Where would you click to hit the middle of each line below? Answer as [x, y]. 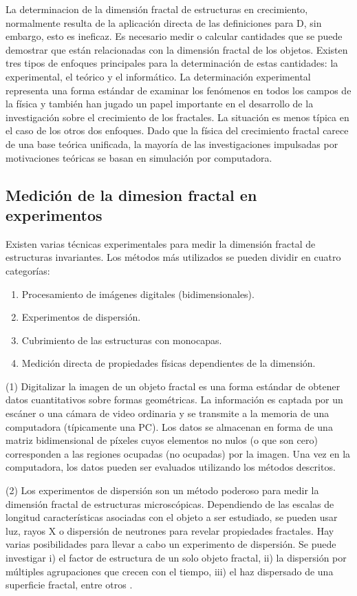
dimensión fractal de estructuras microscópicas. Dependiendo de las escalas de [170, 503]
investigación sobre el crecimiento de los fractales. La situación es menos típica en [177, 117]
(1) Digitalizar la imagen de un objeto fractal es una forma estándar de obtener [173, 386]
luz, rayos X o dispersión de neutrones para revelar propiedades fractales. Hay [170, 530]
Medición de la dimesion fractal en [131, 194]
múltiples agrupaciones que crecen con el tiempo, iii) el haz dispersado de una [170, 571]
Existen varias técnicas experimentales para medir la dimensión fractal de [161, 243]
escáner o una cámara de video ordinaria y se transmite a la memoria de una [167, 413]
